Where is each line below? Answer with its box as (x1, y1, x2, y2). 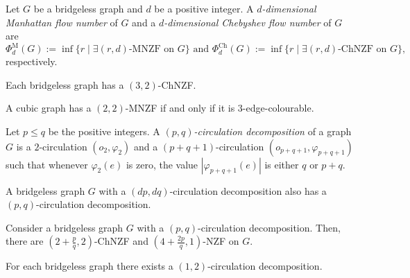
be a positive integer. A (154, 1, 254, 15)
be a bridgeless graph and (33, 1, 143, 15)
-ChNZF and (94, 234, 148, 248)
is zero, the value (126, 157, 198, 171)
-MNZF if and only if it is (125, 101, 235, 115)
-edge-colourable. (242, 101, 314, 115)
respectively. (6, 54, 58, 69)
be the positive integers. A (48, 124, 160, 139)
